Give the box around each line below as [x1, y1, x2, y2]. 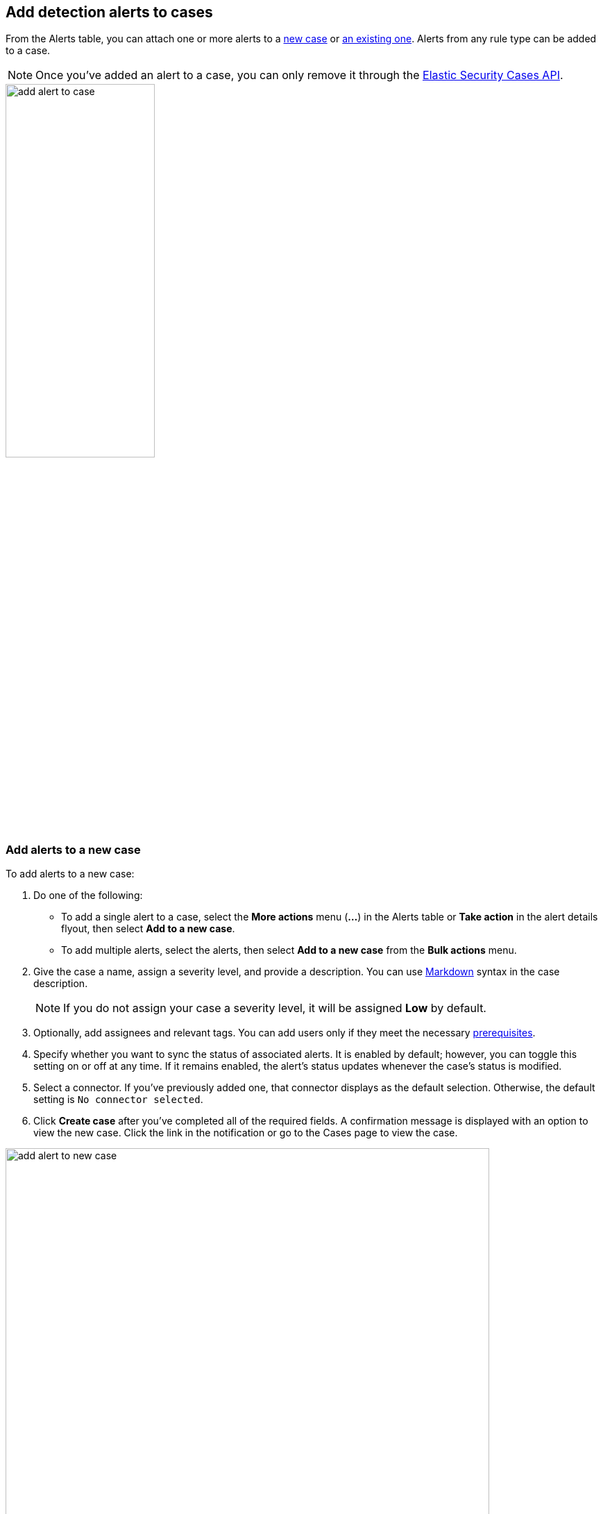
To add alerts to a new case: [6, 868, 135, 880]
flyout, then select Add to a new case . [61, 923, 235, 935]
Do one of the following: [33, 889, 143, 902]
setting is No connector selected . [33, 1093, 203, 1106]
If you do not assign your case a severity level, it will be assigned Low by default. [63, 1001, 486, 1016]
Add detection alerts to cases [6, 3, 213, 21]
